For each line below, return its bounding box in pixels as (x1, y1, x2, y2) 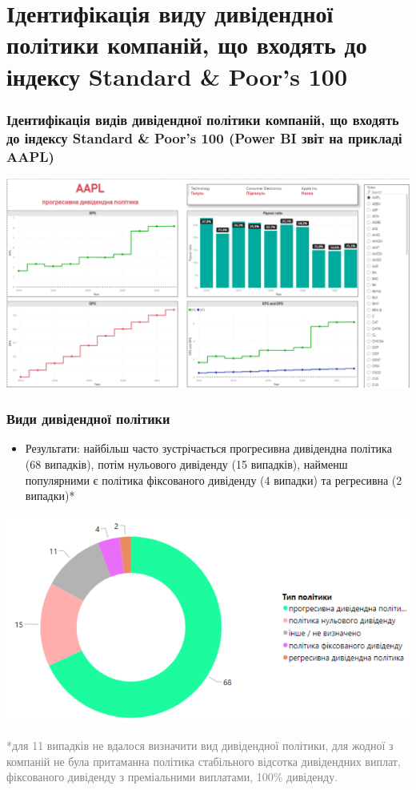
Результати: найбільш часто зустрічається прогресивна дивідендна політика (25, 440, 392, 457)
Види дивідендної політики (6, 409, 170, 429)
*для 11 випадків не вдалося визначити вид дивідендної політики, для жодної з (6, 736, 394, 753)
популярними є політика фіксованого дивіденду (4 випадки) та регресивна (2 (25, 471, 402, 488)
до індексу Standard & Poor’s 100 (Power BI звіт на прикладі (6, 127, 402, 147)
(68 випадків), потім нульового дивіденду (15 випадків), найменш (25, 456, 348, 473)
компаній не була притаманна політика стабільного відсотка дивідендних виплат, (6, 752, 401, 769)
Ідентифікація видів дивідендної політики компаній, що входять (6, 109, 399, 129)
